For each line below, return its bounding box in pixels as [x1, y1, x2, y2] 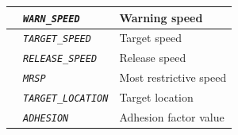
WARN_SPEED [23, 13, 80, 25]
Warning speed [119, 9, 203, 25]
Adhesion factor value [119, 109, 225, 125]
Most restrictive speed [119, 69, 227, 86]
